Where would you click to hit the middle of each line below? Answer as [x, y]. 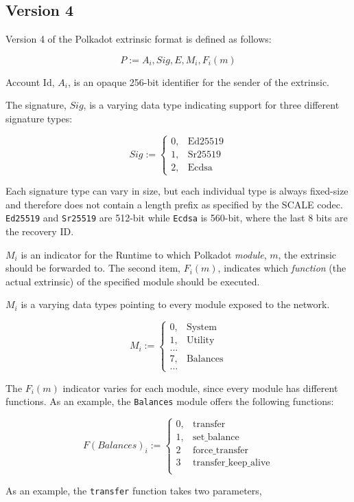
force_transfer [221, 451]
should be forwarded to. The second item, [93, 268]
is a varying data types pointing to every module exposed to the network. [175, 304]
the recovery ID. [40, 231]
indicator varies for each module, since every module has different [200, 388]
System [201, 328]
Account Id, [30, 81]
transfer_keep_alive [231, 463]
